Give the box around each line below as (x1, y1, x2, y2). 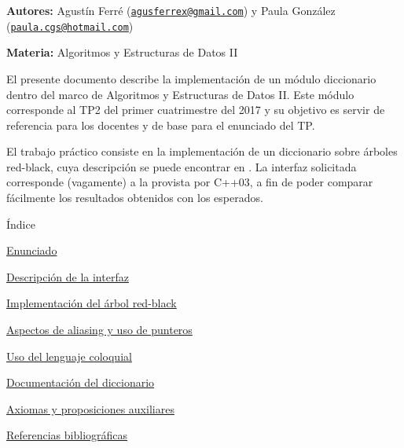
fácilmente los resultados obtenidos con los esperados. (6, 189, 263, 206)
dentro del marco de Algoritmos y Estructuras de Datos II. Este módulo (6, 86, 354, 102)
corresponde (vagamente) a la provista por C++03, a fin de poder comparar (6, 174, 373, 190)
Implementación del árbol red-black (6, 295, 177, 311)
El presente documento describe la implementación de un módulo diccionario (6, 70, 376, 86)
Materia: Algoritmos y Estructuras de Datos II (6, 44, 238, 61)
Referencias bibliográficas (6, 427, 128, 443)
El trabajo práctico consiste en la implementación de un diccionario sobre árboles (6, 143, 398, 160)
